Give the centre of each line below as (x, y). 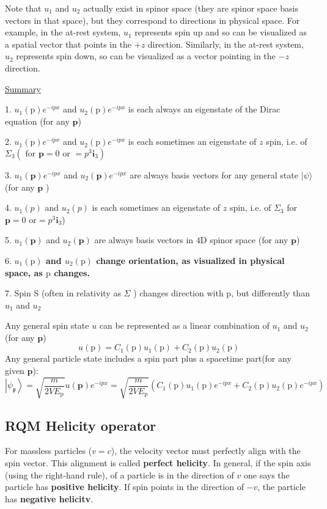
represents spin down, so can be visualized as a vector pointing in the (146, 56)
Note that (23, 8)
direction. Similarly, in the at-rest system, (226, 44)
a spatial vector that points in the (68, 44)
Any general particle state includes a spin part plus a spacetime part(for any (148, 358)
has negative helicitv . (49, 498)
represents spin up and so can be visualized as (221, 32)
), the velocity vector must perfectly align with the (206, 451)
